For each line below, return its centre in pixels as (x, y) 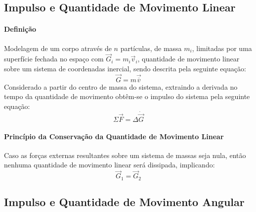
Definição (20, 29)
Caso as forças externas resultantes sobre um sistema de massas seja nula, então (125, 155)
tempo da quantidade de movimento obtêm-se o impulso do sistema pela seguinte (127, 96)
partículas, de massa (151, 48)
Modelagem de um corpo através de (58, 48)
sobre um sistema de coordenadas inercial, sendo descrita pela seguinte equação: (125, 68)
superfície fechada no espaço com (54, 59)
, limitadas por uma (222, 48)
